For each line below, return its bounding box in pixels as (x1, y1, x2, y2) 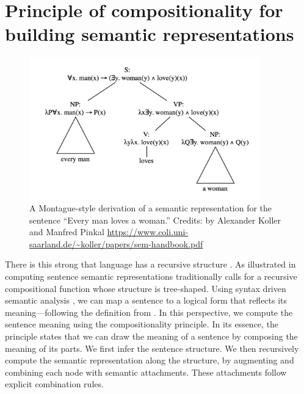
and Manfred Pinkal (29, 225, 104, 238)
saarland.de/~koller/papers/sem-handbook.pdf (29, 237, 203, 250)
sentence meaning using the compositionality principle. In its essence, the (5, 318, 279, 330)
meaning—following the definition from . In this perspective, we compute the (5, 305, 293, 318)
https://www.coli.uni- (107, 225, 189, 238)
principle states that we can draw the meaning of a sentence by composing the (5, 329, 298, 342)
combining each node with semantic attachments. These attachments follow (5, 365, 287, 378)
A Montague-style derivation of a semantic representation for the (29, 202, 272, 214)
